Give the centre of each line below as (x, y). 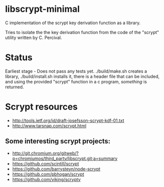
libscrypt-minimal (42, 9)
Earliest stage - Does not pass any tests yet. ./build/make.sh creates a (76, 71)
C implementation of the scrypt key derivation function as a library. (73, 23)
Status (19, 57)
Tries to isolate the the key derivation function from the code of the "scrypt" (82, 32)
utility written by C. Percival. (34, 37)
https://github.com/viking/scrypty (47, 179)
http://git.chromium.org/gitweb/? (45, 153)
